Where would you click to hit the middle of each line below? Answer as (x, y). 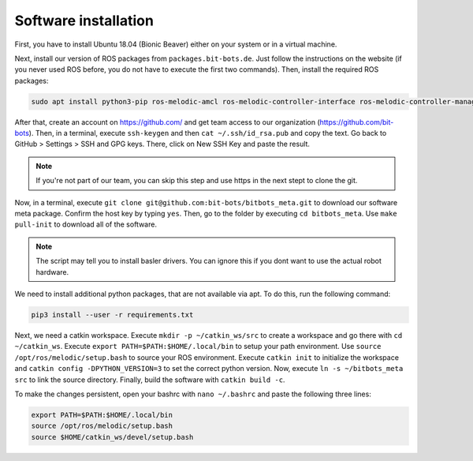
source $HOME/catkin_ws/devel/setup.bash (112, 437)
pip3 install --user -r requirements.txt (112, 315)
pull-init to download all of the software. (86, 224)
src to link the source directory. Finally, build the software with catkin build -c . (150, 380)
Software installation (84, 21)
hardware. (52, 272)
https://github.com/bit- (357, 122)
